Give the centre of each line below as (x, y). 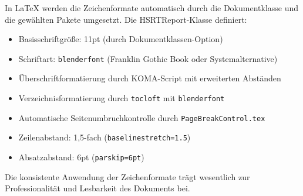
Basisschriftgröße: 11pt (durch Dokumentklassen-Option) (121, 39)
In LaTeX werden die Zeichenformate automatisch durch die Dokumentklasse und (152, 8)
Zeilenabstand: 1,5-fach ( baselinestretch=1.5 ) (105, 137)
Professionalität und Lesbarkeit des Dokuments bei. (97, 188)
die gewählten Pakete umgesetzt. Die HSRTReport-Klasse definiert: (126, 19)
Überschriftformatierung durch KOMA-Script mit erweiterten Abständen (150, 78)
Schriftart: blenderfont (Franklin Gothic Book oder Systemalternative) (148, 58)
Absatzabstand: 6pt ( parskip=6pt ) (81, 157)
